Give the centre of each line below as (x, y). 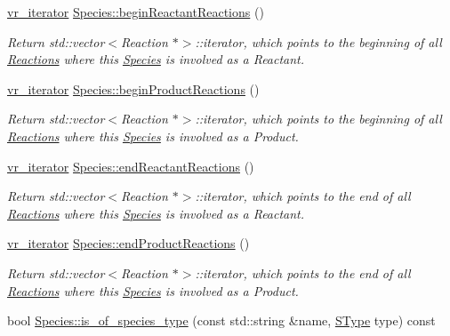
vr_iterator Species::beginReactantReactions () (136, 12)
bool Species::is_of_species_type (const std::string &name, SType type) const (221, 320)
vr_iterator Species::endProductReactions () (129, 243)
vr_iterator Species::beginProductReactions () (133, 88)
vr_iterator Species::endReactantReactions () (131, 166)
